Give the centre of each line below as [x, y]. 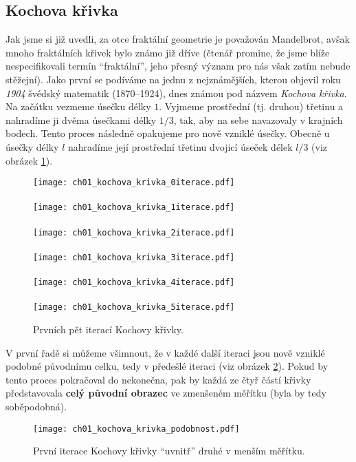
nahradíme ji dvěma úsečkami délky [81, 119]
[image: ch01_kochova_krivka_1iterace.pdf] [134, 208]
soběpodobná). [36, 407]
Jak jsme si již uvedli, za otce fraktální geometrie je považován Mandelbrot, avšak [178, 39]
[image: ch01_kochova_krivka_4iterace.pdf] [134, 283]
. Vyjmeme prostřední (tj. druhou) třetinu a [251, 106]
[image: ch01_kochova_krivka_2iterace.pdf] [134, 232]
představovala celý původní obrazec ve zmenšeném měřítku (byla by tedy [166, 393]
